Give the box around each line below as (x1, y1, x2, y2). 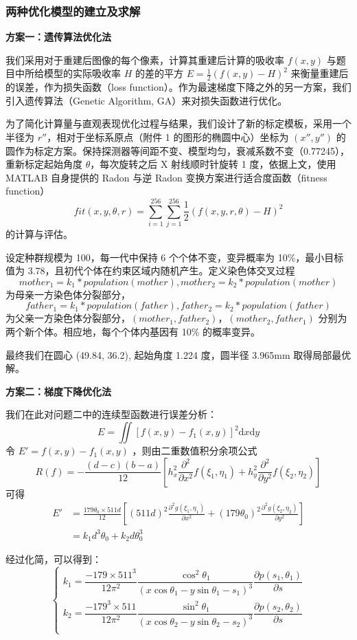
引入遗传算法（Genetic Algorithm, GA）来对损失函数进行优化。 (5, 93, 288, 107)
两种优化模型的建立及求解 (5, 2, 141, 19)
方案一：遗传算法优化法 (5, 30, 111, 44)
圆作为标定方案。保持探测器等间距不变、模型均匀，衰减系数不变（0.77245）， (5, 143, 349, 157)
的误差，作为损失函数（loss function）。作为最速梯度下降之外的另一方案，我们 (5, 80, 352, 94)
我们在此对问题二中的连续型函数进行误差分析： (5, 407, 217, 421)
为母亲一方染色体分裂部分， (5, 287, 130, 301)
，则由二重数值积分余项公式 (132, 443, 257, 458)
